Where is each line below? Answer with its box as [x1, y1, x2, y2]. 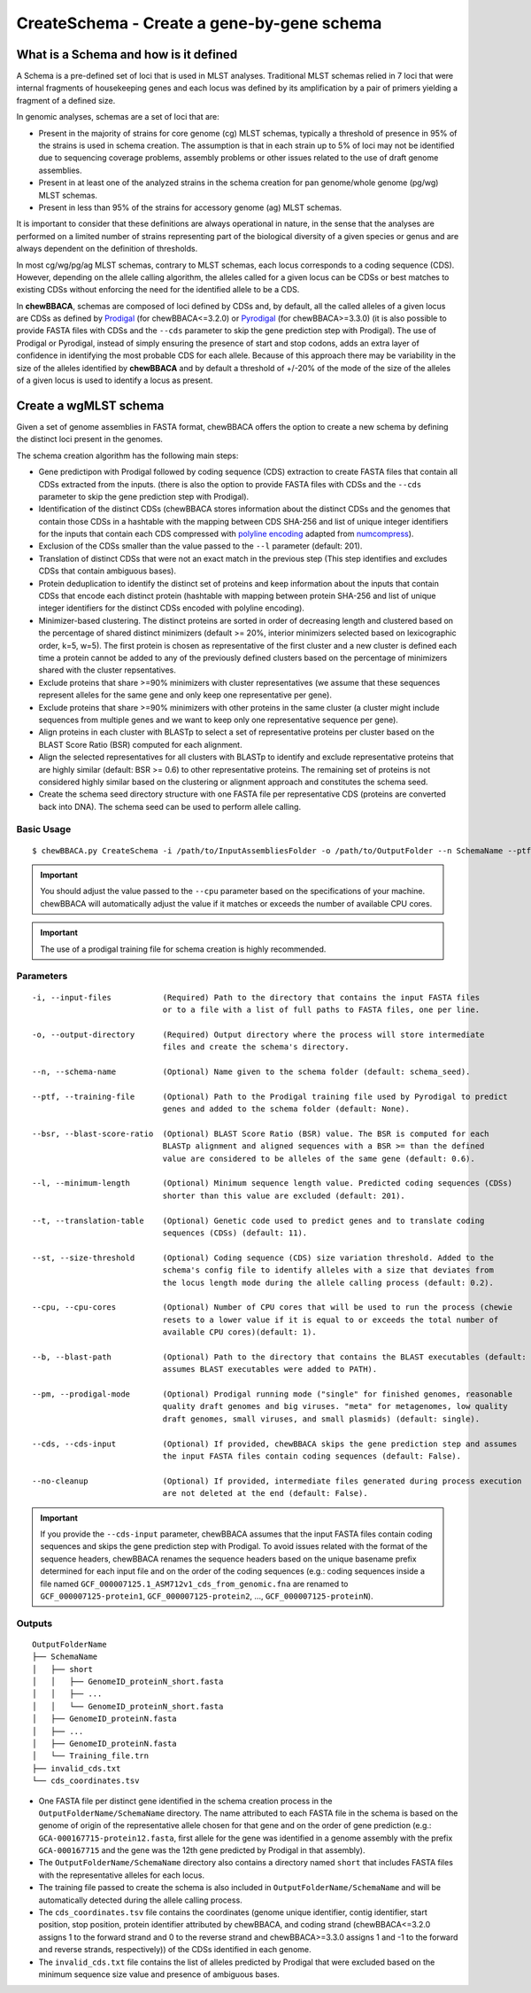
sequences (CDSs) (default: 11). [162, 1227, 308, 1238]
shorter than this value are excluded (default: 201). [162, 1190, 406, 1201]
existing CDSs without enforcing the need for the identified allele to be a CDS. [16, 284, 300, 295]
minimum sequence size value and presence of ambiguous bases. [38, 1969, 281, 1980]
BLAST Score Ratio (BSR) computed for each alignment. [38, 739, 242, 750]
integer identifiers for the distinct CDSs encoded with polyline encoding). [38, 603, 305, 613]
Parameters [16, 970, 68, 983]
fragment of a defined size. [16, 95, 116, 105]
